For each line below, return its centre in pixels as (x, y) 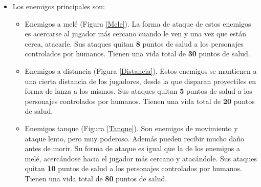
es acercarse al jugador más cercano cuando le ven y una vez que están (136, 34)
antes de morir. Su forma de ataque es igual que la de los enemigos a (132, 148)
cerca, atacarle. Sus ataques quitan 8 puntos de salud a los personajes (134, 43)
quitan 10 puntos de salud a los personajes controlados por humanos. (133, 168)
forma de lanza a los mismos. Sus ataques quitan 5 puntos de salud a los (138, 91)
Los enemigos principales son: (59, 6)
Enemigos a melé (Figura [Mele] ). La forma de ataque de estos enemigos (138, 23)
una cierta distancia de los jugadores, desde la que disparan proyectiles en (140, 81)
